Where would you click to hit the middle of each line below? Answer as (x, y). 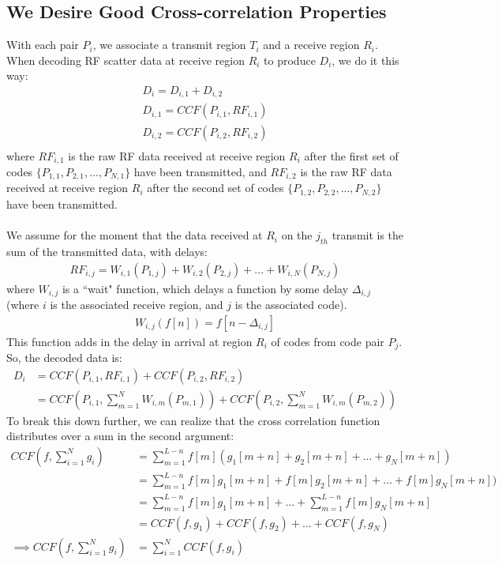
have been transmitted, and (200, 172)
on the (297, 235)
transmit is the (368, 235)
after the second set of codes (215, 188)
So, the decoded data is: (64, 358)
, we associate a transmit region (169, 45)
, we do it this (365, 60)
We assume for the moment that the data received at (135, 235)
